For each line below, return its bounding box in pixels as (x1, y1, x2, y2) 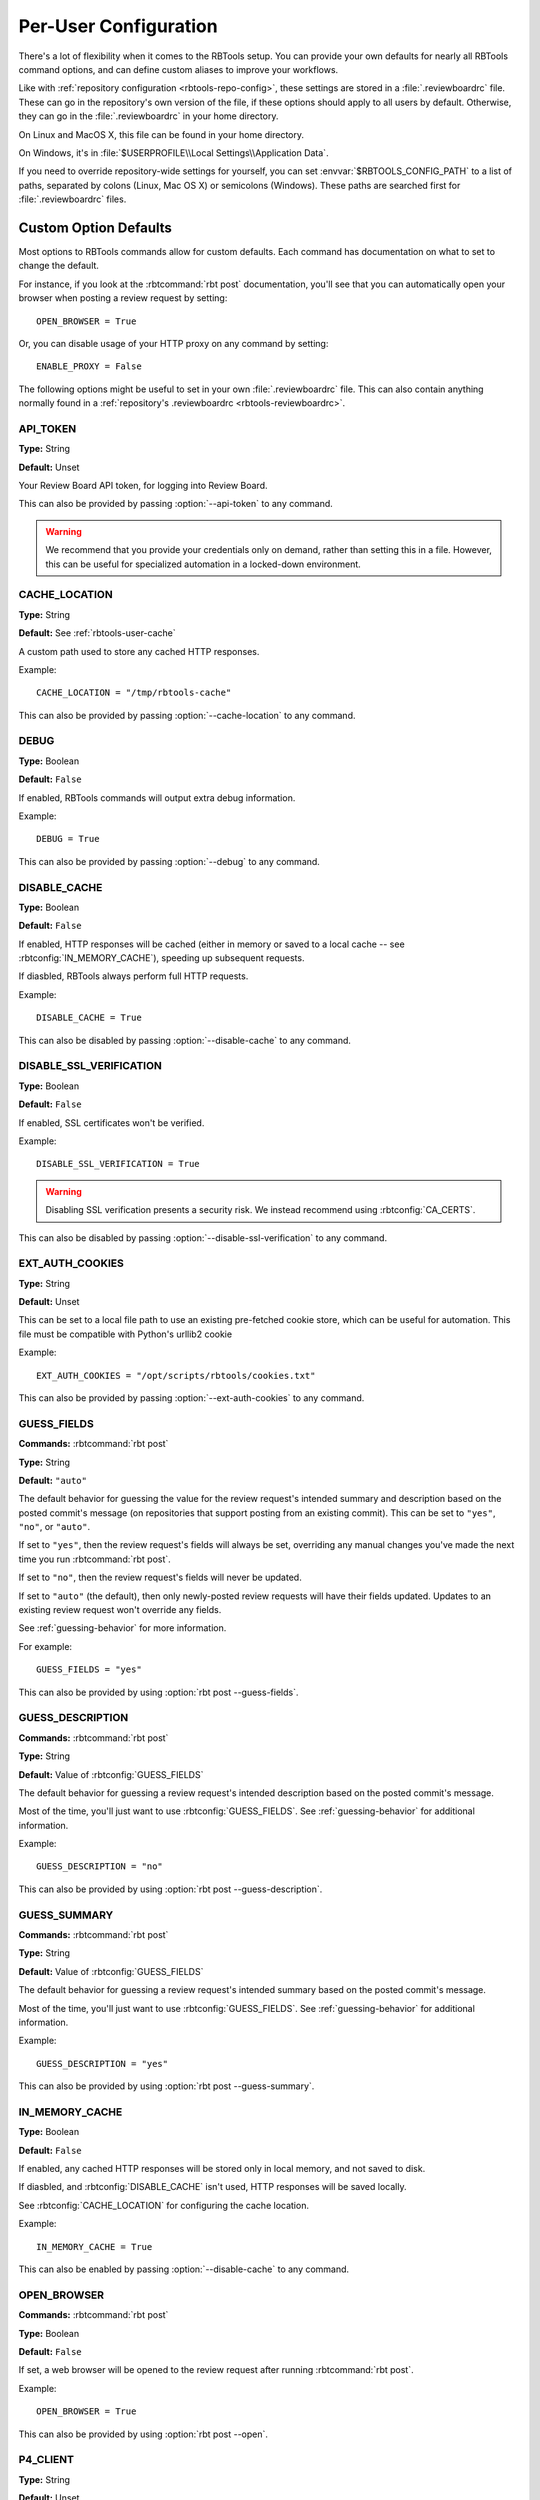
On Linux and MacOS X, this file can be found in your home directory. (18, 128, 305, 140)
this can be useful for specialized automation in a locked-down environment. (45, 558, 362, 570)
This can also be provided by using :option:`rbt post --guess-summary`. (18, 2080, 315, 2092)
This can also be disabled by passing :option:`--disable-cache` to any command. (18, 1034, 352, 1046)
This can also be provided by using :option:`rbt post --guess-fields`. (18, 1686, 299, 1698)
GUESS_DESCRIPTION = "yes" (36, 2058, 169, 2069)
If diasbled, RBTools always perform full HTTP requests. (18, 970, 249, 982)
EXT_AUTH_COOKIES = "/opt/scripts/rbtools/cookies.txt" (36, 1370, 316, 1381)
